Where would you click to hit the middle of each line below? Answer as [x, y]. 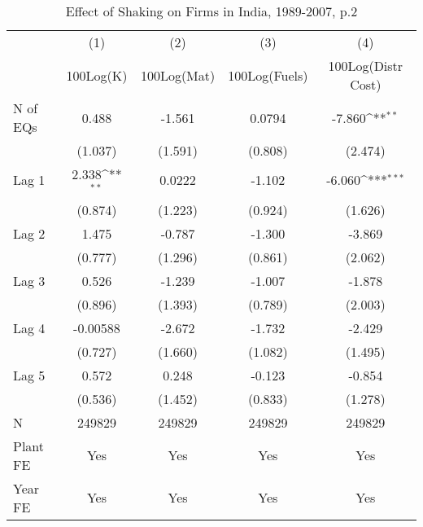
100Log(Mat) [178, 75]
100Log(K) [97, 75]
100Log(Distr [366, 66]
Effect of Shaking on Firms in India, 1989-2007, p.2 [211, 11]
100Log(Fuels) [268, 75]
